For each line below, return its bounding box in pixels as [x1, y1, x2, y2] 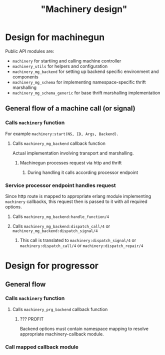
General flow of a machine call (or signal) [5, 104, 136, 113]
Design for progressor [5, 260, 99, 271]
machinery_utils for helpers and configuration [12, 63, 108, 69]
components [12, 73, 38, 79]
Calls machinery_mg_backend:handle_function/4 [12, 213, 109, 219]
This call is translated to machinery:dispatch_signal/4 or [19, 237, 136, 243]
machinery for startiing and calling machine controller [12, 57, 121, 63]
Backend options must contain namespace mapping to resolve [19, 325, 149, 331]
